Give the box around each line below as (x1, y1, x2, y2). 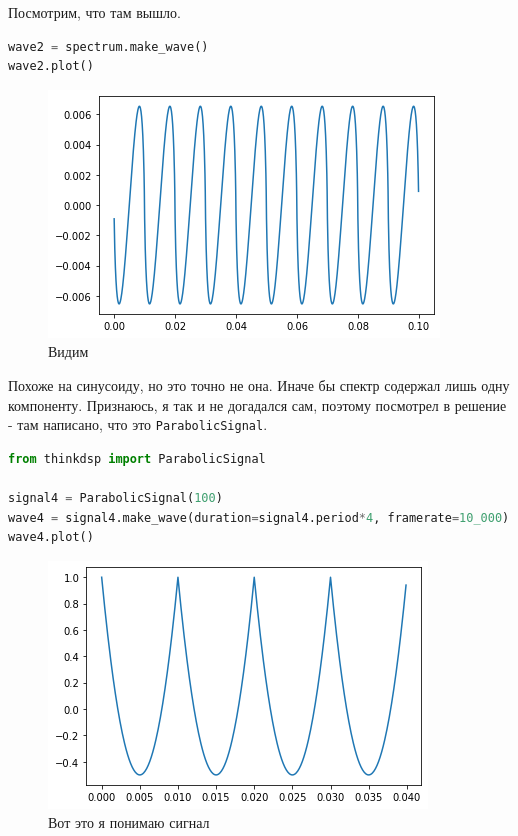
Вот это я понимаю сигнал (48, 812, 210, 833)
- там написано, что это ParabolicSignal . (8, 414, 268, 435)
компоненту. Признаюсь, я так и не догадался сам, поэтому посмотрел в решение (8, 394, 507, 415)
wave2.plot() (8, 59, 94, 74)
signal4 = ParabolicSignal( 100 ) (8, 491, 223, 505)
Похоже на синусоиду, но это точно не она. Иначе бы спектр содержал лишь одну (8, 374, 510, 395)
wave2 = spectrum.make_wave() (8, 39, 209, 54)
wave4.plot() (8, 530, 94, 545)
